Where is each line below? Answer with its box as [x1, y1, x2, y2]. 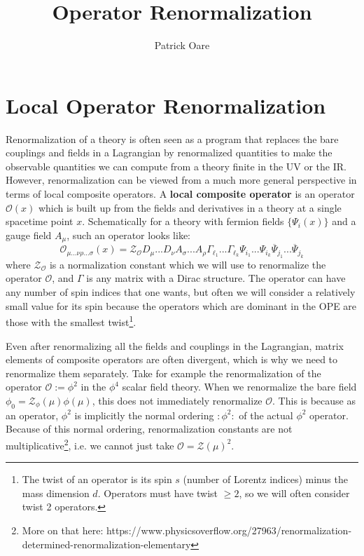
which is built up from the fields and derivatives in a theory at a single [38, 200, 342, 215]
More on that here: [22, 522, 104, 537]
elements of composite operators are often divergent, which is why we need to [6, 352, 338, 367]
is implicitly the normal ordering [74, 407, 214, 422]
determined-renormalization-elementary [22, 536, 191, 551]
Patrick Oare [154, 38, 210, 53]
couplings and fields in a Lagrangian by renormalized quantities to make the [6, 145, 332, 160]
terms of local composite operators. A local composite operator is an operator [6, 187, 355, 201]
